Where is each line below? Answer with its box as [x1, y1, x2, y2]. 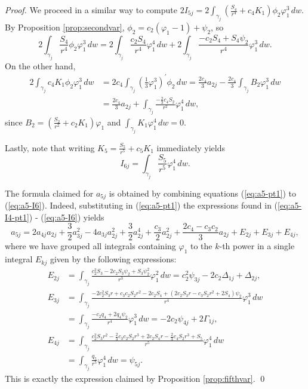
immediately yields [156, 141, 225, 154]
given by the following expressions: [50, 253, 177, 265]
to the [190, 240, 212, 252]
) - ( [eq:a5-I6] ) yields [29, 210, 104, 223]
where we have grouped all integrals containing [5, 240, 176, 252]
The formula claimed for [5, 186, 94, 199]
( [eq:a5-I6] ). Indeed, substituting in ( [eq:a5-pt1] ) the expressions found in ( [5, 199, 278, 212]
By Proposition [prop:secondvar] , [5, 20, 125, 33]
